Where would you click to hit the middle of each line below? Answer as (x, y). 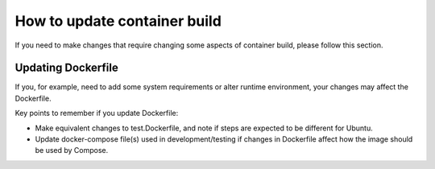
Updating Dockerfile (66, 68)
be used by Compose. (72, 150)
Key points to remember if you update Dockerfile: (97, 113)
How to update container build (118, 21)
